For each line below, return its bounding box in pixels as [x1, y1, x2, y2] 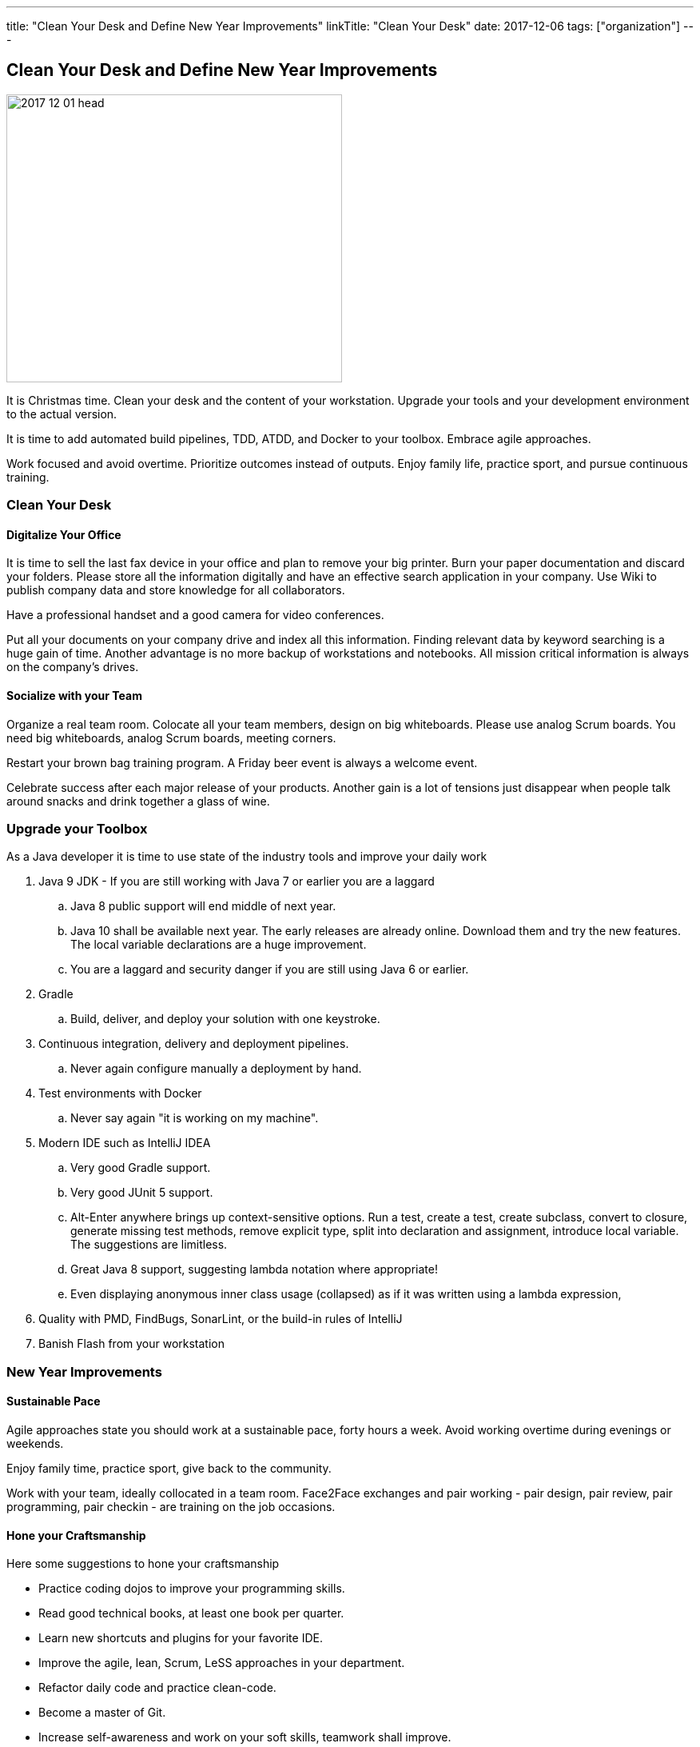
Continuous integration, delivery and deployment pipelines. [38, 1037, 349, 1051]
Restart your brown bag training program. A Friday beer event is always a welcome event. [6, 755, 478, 770]
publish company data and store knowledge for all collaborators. [6, 583, 345, 598]
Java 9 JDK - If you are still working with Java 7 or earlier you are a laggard [38, 874, 435, 889]
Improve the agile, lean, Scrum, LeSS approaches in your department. [38, 1656, 405, 1670]
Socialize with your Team [6, 689, 142, 703]
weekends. [6, 1437, 64, 1450]
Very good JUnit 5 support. [70, 1185, 213, 1200]
